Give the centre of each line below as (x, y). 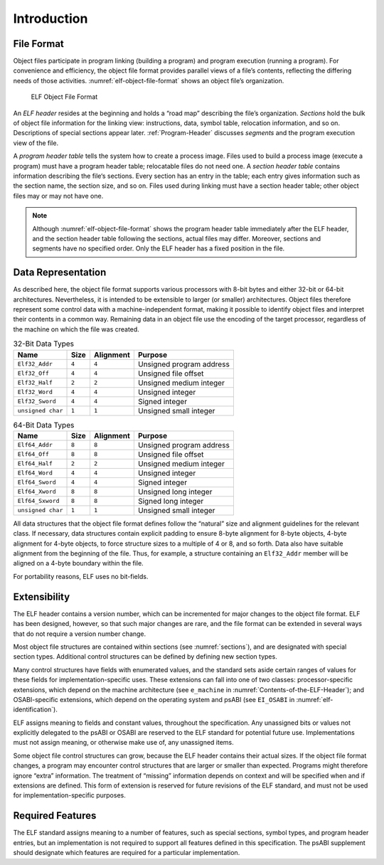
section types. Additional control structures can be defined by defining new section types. (145, 657)
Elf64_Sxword (38, 501)
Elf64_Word (35, 473)
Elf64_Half (35, 463)
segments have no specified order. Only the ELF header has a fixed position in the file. (159, 248)
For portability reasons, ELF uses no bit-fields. (81, 576)
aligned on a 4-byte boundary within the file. (78, 563)
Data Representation (60, 273)
